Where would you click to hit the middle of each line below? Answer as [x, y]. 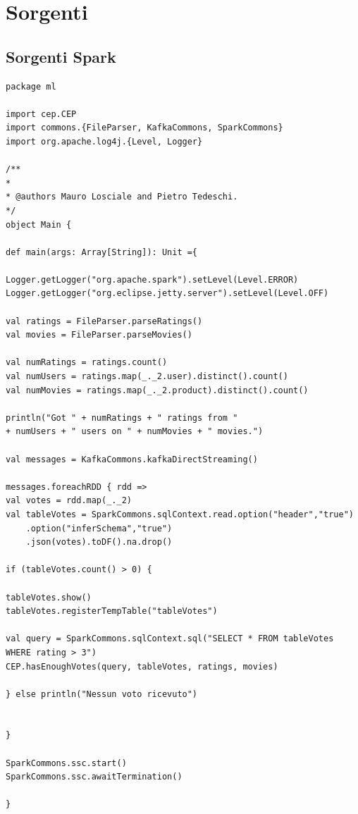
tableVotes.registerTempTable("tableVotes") [112, 611]
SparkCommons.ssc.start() [66, 763]
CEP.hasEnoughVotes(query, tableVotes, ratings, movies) [142, 666]
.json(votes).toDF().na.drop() [99, 542]
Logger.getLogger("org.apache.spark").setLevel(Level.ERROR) [152, 279]
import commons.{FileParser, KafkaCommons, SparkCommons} [144, 128]
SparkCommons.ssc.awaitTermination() [94, 777]
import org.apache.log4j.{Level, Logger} [104, 141]
